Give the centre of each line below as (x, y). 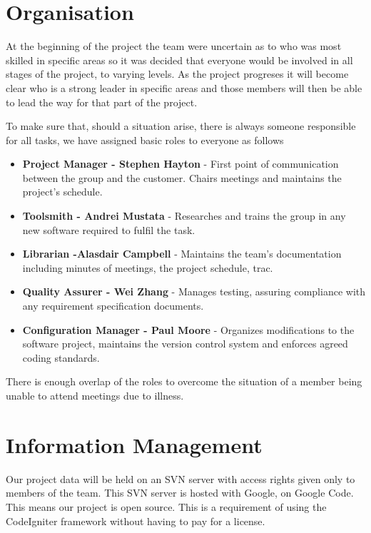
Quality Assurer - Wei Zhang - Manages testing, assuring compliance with (194, 291)
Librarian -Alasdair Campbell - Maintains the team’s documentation (182, 254)
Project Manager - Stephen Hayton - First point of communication (181, 164)
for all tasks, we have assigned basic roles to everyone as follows (145, 139)
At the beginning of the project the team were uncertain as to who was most (174, 46)
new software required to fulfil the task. (109, 229)
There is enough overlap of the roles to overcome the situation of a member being (184, 381)
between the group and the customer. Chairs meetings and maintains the (182, 177)
